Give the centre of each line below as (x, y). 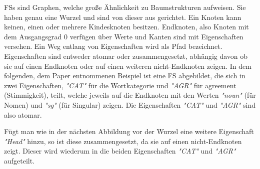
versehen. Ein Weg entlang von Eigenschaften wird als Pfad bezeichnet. (113, 46)
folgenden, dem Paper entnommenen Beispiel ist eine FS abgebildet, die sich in (125, 76)
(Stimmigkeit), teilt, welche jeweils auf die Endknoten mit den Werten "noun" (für (130, 95)
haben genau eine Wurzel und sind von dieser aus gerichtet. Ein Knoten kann (123, 17)
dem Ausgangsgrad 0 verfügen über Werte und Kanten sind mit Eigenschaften (124, 36)
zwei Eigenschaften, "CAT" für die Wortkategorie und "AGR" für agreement (120, 85)
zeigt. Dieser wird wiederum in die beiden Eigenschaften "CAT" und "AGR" (120, 151)
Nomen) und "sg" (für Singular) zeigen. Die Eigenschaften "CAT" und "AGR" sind (130, 104)
